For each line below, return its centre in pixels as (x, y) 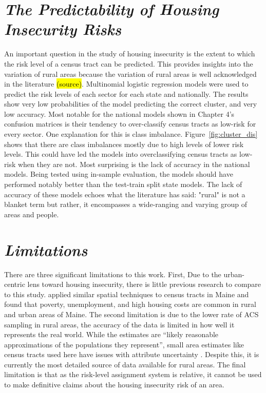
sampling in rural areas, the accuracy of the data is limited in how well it (119, 324)
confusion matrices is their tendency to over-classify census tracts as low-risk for (130, 124)
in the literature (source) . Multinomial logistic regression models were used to (126, 84)
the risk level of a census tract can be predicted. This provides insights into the (129, 63)
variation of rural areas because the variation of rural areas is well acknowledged (130, 74)
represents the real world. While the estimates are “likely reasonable (111, 334)
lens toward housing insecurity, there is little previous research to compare (144, 284)
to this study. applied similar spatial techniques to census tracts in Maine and (127, 294)
